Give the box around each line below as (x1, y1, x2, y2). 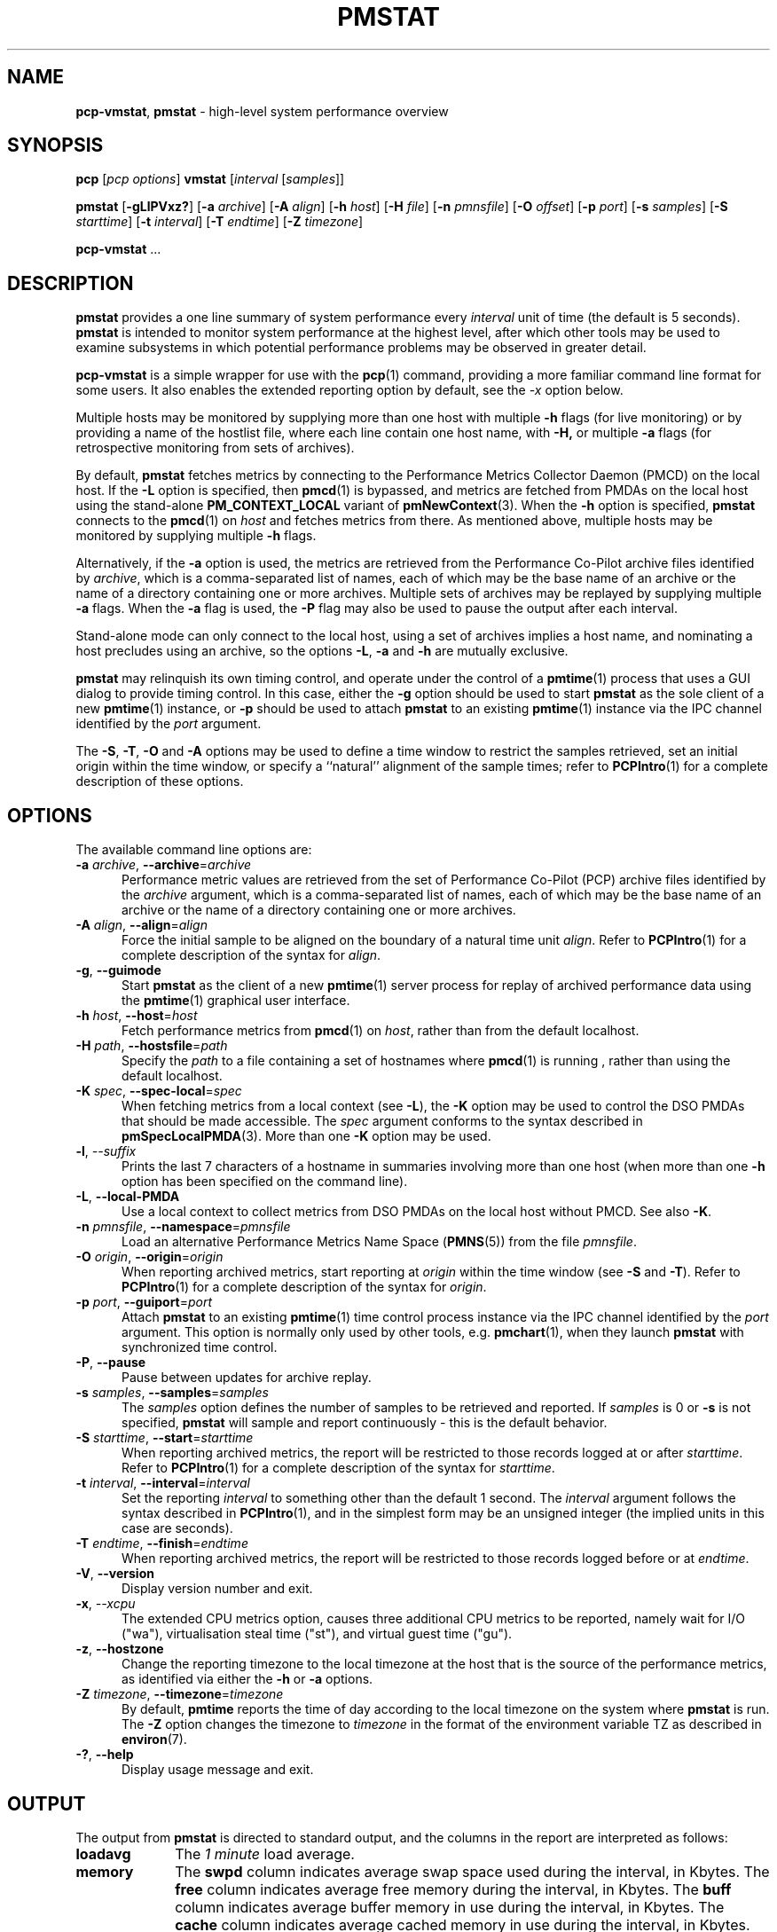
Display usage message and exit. (122, 1762, 314, 1778)
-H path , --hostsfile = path (75, 1038, 228, 1054)
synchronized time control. (122, 1339, 278, 1355)
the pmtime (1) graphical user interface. (122, 993, 350, 1009)
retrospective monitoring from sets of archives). (75, 440, 355, 456)
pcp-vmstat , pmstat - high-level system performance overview (75, 103, 449, 119)
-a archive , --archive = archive (75, 857, 252, 873)
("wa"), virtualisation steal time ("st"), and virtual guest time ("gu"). (122, 1626, 513, 1642)
